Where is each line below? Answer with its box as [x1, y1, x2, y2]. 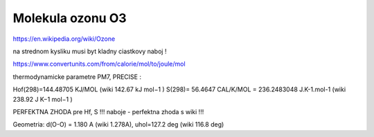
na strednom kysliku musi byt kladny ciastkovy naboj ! [12, 47, 167, 55]
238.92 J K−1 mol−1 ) [12, 95, 73, 103]
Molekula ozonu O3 [12, 10, 127, 26]
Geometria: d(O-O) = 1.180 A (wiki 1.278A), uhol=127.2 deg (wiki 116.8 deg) [12, 120, 224, 129]
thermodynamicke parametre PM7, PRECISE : [12, 73, 142, 81]
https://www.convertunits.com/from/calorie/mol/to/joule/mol [12, 60, 186, 68]
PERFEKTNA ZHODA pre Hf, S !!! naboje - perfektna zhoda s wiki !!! [12, 107, 204, 116]
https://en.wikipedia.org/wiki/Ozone [12, 35, 116, 43]
